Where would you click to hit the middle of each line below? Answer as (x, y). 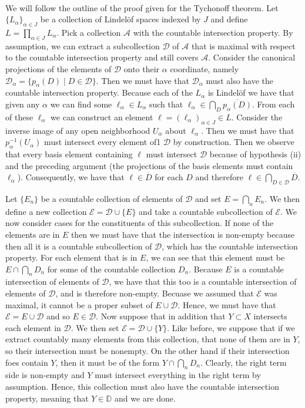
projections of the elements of (58, 68)
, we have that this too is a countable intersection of (203, 281)
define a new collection (46, 211)
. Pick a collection (89, 32)
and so (58, 316)
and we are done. (145, 398)
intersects (270, 316)
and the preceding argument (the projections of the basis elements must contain (149, 165)
